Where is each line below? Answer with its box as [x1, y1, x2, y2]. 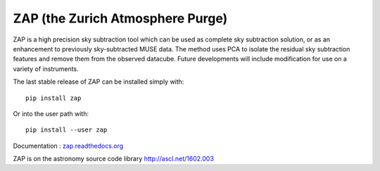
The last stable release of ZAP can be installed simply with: [13, 77, 184, 86]
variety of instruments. [13, 64, 79, 73]
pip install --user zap [25, 126, 108, 134]
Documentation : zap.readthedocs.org [13, 141, 124, 150]
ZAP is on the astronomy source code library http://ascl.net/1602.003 [13, 155, 215, 163]
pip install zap [25, 94, 82, 102]
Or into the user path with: [13, 109, 89, 118]
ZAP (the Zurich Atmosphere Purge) [13, 11, 228, 26]
